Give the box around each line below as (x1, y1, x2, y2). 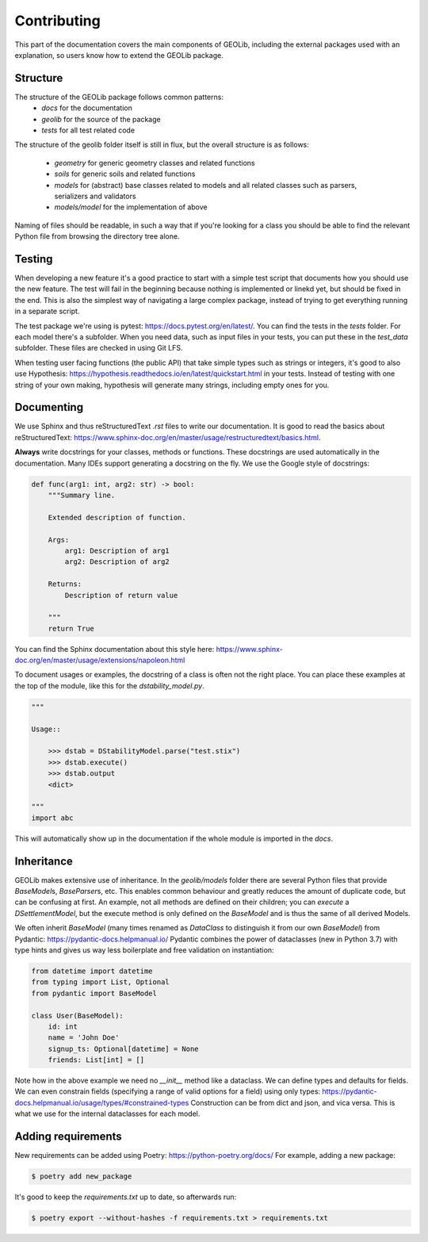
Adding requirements (14, 1130, 122, 1144)
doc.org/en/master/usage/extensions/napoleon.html (14, 655, 185, 665)
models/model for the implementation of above (54, 202, 208, 212)
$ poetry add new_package (31, 1172, 132, 1181)
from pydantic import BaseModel (31, 988, 158, 998)
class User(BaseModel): (31, 1011, 124, 1020)
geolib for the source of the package (41, 114, 162, 124)
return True (48, 623, 95, 633)
